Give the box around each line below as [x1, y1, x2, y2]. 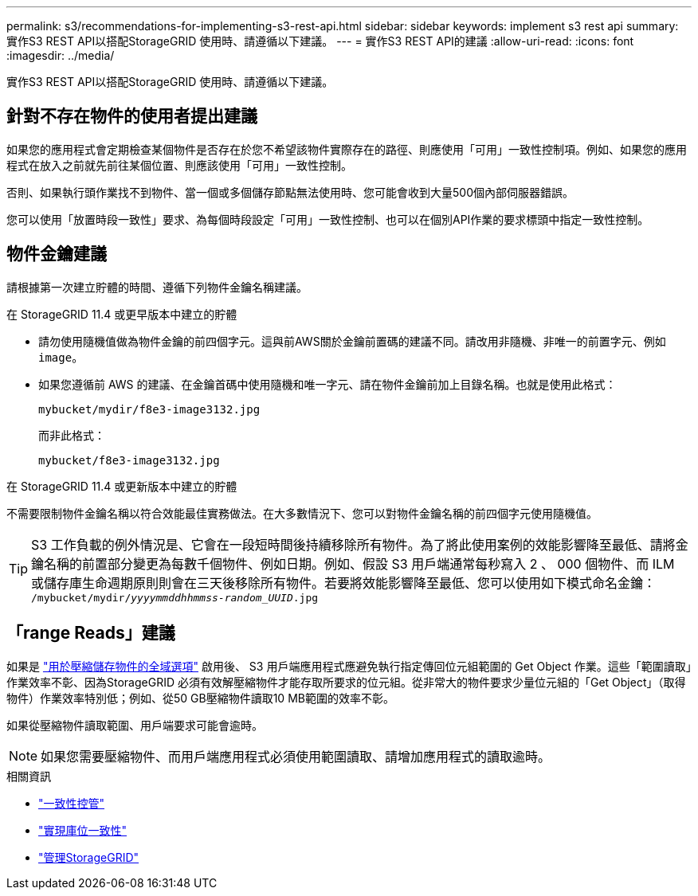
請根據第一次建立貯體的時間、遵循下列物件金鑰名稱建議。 [6, 280, 308, 294]
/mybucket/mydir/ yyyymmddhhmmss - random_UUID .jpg [31, 591, 319, 604]
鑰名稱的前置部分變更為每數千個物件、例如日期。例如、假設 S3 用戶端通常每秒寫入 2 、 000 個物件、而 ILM [31, 555, 675, 572]
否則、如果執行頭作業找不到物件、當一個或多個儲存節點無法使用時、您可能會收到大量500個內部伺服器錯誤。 [6, 185, 574, 199]
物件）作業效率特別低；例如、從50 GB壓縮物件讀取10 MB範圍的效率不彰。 [6, 691, 394, 705]
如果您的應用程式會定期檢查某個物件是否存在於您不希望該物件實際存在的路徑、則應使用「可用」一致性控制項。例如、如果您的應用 [6, 142, 687, 156]
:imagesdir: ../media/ [6, 49, 115, 62]
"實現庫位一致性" [38, 823, 127, 837]
